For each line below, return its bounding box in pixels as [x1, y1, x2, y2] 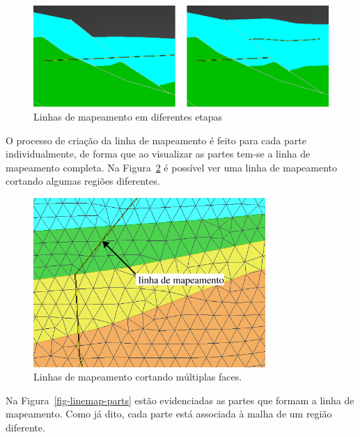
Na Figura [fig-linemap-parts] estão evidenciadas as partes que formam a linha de [6, 392, 354, 407]
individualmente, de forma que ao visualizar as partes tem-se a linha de [6, 146, 311, 161]
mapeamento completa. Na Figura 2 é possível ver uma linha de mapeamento [6, 160, 338, 174]
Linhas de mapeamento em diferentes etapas [33, 109, 223, 123]
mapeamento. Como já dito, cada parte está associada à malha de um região [6, 406, 332, 421]
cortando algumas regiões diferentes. [6, 174, 160, 188]
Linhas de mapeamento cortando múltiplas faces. [33, 369, 242, 384]
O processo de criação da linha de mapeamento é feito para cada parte [6, 132, 306, 147]
